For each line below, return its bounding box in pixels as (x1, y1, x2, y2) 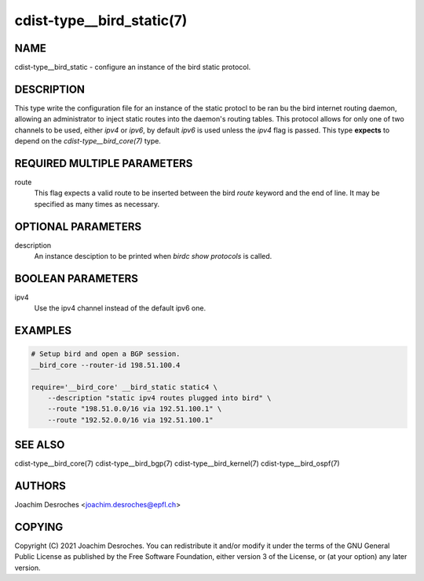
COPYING (14, 520, 64, 533)
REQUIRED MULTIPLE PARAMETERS (14, 157, 193, 170)
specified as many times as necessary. (34, 199, 160, 209)
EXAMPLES (14, 324, 72, 337)
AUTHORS (14, 479, 67, 493)
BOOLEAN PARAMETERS (14, 271, 139, 285)
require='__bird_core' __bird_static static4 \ (31, 383, 217, 391)
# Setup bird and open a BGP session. (31, 350, 181, 358)
